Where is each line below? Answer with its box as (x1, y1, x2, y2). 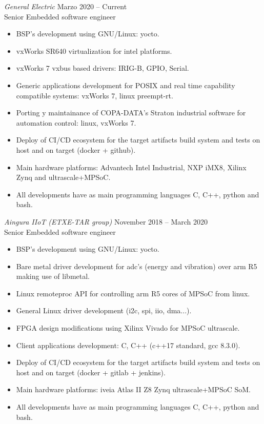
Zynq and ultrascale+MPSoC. (16, 172, 111, 183)
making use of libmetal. (16, 271, 90, 281)
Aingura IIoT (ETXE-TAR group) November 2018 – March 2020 (4, 216, 208, 227)
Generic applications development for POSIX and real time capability (16, 79, 235, 90)
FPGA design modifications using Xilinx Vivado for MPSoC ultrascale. (16, 322, 240, 333)
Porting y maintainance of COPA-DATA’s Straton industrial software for (16, 107, 246, 118)
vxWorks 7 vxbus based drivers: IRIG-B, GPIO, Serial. (16, 63, 189, 73)
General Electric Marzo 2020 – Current (4, 1, 127, 11)
